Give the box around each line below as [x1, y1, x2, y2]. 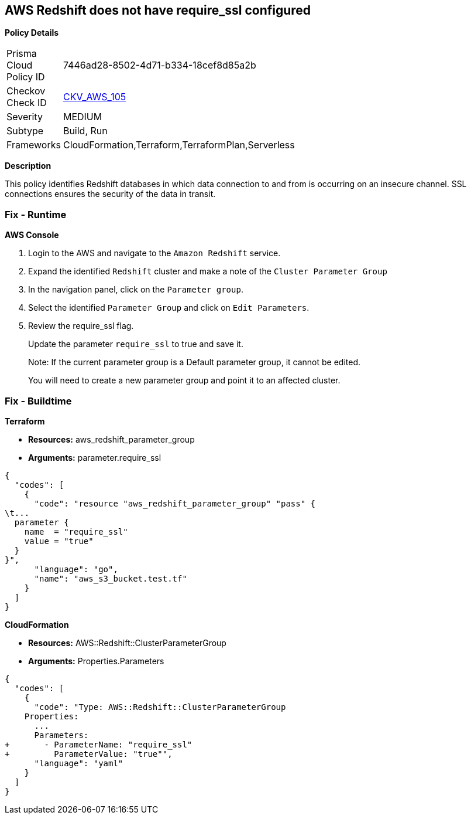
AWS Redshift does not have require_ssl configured [5, 3, 311, 18]
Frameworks [6, 139, 61, 151]
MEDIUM [63, 111, 102, 123]
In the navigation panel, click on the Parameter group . [28, 284, 243, 295]
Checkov [6, 85, 46, 97]
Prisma [6, 47, 37, 60]
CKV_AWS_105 [63, 91, 126, 103]
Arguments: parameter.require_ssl [28, 452, 161, 463]
